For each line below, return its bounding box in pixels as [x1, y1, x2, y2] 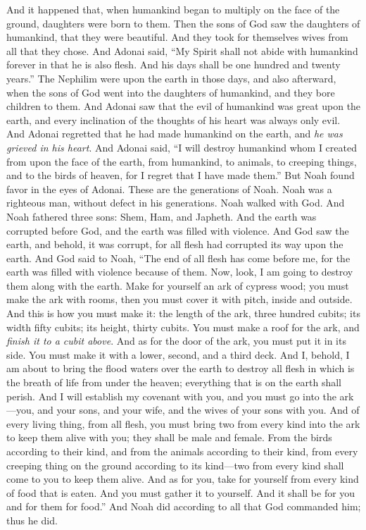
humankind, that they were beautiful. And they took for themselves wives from [6, 30, 348, 44]
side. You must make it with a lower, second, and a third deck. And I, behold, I [6, 347, 350, 362]
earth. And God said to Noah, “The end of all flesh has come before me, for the [6, 250, 351, 265]
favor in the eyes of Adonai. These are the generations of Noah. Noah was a [6, 181, 332, 196]
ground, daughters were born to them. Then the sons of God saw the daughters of [6, 16, 360, 30]
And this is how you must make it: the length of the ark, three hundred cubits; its [6, 306, 360, 321]
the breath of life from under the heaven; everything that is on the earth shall [6, 375, 341, 390]
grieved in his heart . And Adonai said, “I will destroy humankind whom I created [6, 140, 357, 154]
